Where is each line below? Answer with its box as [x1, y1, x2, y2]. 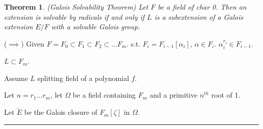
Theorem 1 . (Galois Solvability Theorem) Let [4, 2, 148, 12]
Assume [4, 72, 28, 83]
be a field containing [72, 90, 136, 100]
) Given [21, 38, 45, 49]
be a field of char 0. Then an [157, 2, 247, 12]
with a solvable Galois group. [51, 21, 140, 32]
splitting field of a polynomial [37, 72, 129, 83]
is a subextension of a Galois [154, 11, 243, 22]
